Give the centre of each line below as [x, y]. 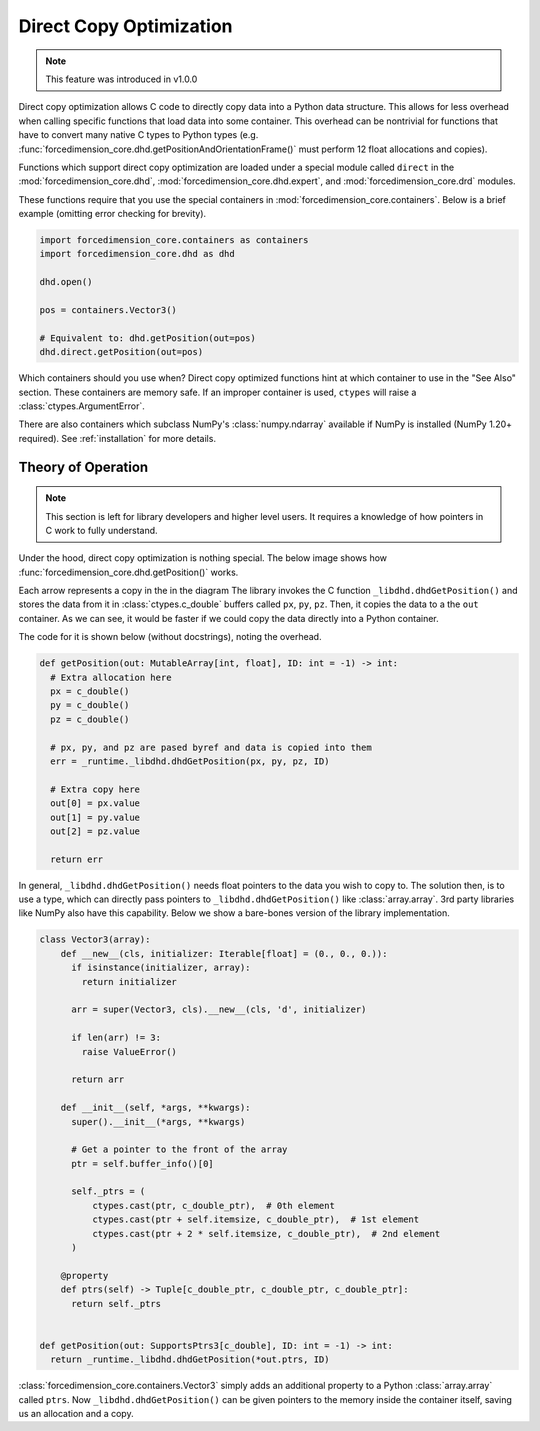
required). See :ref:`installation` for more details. [117, 438]
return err [77, 859]
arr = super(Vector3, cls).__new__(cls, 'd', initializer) [219, 1009]
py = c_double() [90, 705]
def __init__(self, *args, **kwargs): [155, 1108]
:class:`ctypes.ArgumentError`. [81, 406]
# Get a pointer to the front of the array [179, 1149]
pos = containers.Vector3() [108, 310]
